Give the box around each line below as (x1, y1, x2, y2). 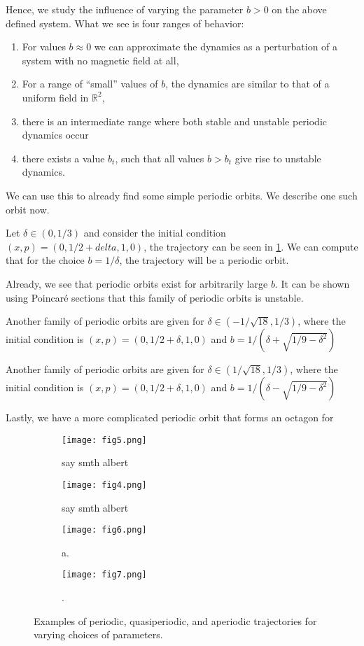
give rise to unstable (234, 150, 321, 165)
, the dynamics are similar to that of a (165, 76, 330, 91)
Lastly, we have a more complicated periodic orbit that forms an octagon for (6, 410, 334, 425)
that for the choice (6, 253, 85, 267)
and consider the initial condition (83, 225, 226, 240)
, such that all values (115, 150, 204, 165)
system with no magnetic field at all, (22, 52, 179, 67)
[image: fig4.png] (62, 479, 147, 490)
